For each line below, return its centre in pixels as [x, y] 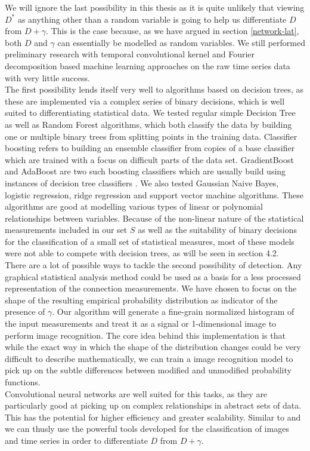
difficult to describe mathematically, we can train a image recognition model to [149, 358]
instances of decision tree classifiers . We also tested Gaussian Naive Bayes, [142, 182]
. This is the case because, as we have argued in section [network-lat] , [173, 31]
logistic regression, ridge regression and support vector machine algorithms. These [154, 194]
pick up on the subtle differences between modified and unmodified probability [148, 370]
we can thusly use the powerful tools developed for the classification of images [147, 429]
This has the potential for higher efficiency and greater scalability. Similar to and [153, 417]
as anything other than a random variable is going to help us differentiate [152, 19]
